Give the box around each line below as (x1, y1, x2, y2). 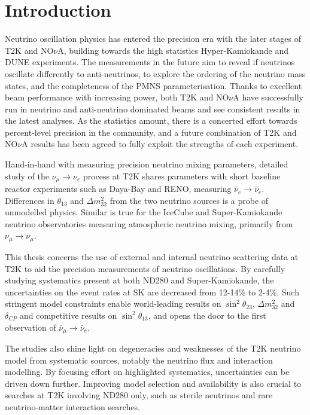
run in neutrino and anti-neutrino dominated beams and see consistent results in (5, 102, 300, 115)
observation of (5, 321, 56, 333)
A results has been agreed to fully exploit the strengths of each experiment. (22, 138, 299, 150)
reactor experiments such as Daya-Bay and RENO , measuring (5, 182, 232, 195)
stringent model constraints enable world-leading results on (5, 297, 221, 310)
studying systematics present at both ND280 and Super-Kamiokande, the (5, 274, 274, 286)
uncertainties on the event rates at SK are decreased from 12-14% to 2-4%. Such (5, 285, 299, 298)
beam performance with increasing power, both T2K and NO (5, 91, 229, 103)
